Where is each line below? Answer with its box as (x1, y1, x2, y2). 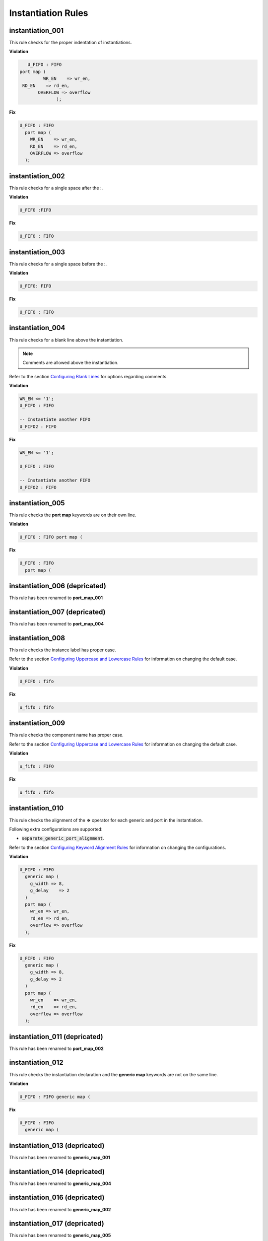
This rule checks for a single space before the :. (9, 261, 107, 267)
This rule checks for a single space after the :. (9, 185, 103, 191)
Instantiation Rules (9, 7, 88, 18)
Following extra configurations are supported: (9, 826, 103, 832)
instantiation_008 (9, 633, 66, 642)
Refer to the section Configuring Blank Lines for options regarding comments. (9, 373, 168, 379)
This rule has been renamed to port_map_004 (9, 621, 104, 627)
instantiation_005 (9, 499, 65, 507)
